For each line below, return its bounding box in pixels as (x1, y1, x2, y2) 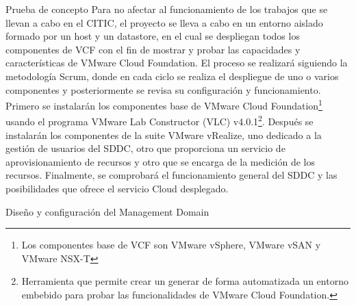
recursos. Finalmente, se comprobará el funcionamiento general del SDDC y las (5, 168, 338, 182)
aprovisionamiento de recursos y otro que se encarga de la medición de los (5, 154, 316, 168)
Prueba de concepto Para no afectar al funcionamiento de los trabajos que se (5, 2, 328, 16)
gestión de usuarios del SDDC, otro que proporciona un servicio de (5, 141, 285, 155)
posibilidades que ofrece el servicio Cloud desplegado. (5, 181, 229, 196)
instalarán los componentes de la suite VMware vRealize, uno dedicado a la (5, 127, 322, 142)
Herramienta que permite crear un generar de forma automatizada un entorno (21, 274, 348, 288)
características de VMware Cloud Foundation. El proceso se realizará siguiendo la (5, 55, 348, 70)
